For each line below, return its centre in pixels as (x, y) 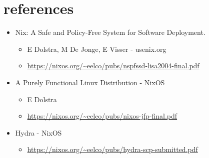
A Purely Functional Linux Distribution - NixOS (90, 82)
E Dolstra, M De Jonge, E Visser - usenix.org (97, 49)
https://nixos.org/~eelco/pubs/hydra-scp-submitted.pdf (112, 149)
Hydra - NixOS (38, 132)
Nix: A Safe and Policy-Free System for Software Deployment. (110, 32)
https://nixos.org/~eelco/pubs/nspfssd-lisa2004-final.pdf (113, 66)
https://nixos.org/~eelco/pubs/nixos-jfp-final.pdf (102, 116)
